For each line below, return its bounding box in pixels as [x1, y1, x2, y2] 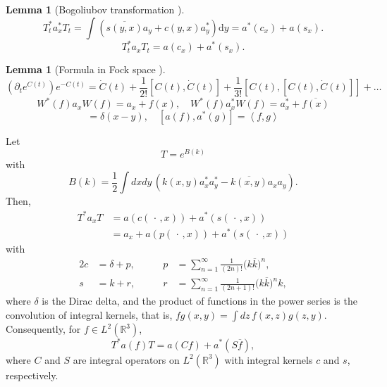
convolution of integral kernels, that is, [6, 307, 173, 322]
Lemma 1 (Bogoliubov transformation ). [6, 2, 185, 16]
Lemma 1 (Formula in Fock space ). [6, 62, 166, 77]
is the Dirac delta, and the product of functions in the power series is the [42, 293, 357, 308]
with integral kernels [224, 352, 313, 367]
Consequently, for [6, 322, 81, 336]
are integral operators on [73, 352, 180, 367]
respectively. [6, 367, 59, 382]
